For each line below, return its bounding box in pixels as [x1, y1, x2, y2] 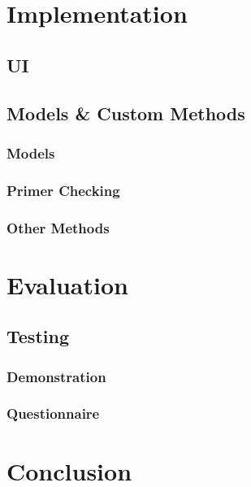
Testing [6, 324, 69, 349]
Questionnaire [6, 403, 100, 424]
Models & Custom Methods [6, 100, 245, 125]
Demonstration [6, 366, 106, 386]
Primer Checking [6, 180, 120, 200]
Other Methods [6, 217, 110, 237]
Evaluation [6, 267, 128, 301]
